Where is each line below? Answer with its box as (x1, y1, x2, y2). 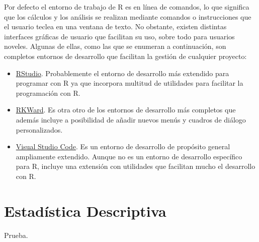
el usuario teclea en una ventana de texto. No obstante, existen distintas (4, 21, 227, 32)
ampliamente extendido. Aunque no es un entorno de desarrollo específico (16, 151, 242, 161)
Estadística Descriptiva (4, 200, 166, 221)
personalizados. (16, 124, 63, 135)
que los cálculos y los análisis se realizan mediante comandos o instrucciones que (4, 11, 251, 22)
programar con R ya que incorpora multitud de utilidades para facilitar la (16, 78, 243, 88)
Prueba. (4, 229, 28, 240)
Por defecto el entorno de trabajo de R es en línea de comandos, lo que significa (4, 2, 249, 12)
